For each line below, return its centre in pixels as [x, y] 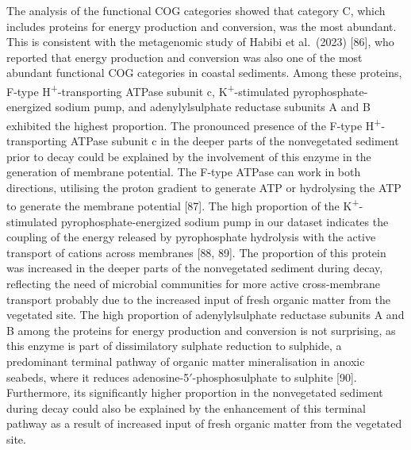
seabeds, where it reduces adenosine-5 [98, 377]
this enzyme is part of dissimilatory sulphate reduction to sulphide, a [174, 346]
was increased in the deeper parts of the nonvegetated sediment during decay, [195, 268]
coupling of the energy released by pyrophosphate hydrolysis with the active [191, 237]
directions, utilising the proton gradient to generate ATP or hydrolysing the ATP [204, 187]
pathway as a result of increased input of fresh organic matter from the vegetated [204, 423]
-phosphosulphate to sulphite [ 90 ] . [275, 377]
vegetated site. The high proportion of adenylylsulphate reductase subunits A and [205, 315]
